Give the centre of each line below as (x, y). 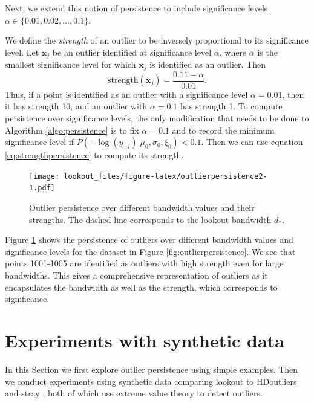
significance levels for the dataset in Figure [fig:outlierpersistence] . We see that (150, 251)
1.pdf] (42, 188)
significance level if (40, 142)
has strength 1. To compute (231, 106)
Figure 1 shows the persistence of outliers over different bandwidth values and (149, 240)
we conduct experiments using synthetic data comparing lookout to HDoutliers (151, 381)
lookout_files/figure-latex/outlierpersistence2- (165, 176)
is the (267, 52)
